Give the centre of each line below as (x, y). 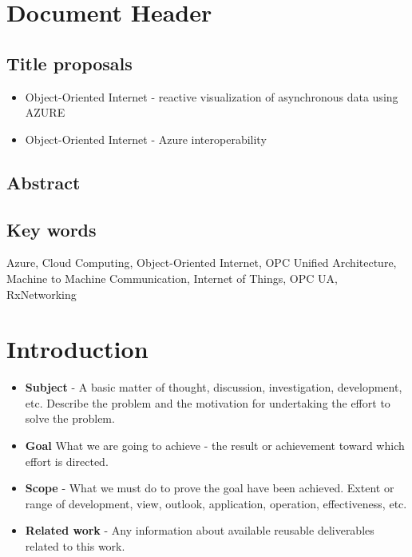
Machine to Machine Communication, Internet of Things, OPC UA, (172, 278)
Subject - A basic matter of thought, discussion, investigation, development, (214, 387)
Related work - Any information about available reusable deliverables (200, 530)
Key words (51, 229)
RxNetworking (42, 294)
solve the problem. (70, 418)
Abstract (44, 182)
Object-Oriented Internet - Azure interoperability (146, 139)
